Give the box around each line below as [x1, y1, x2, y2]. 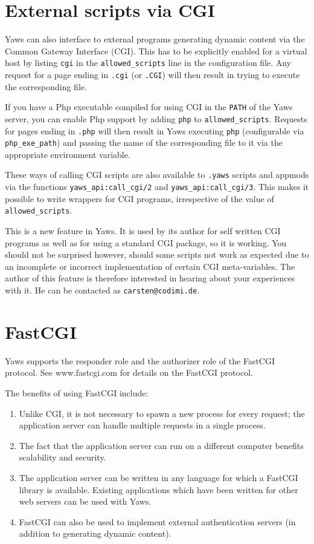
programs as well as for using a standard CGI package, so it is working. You [5, 236, 287, 249]
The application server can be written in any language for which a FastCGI [19, 471, 298, 483]
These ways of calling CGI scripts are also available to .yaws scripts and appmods [5, 168, 309, 181]
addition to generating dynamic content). [19, 527, 171, 540]
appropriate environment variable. [5, 148, 130, 160]
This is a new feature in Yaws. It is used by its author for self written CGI [5, 224, 281, 237]
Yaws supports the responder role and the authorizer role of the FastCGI [5, 354, 275, 367]
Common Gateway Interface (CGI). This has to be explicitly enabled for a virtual [5, 44, 307, 57]
